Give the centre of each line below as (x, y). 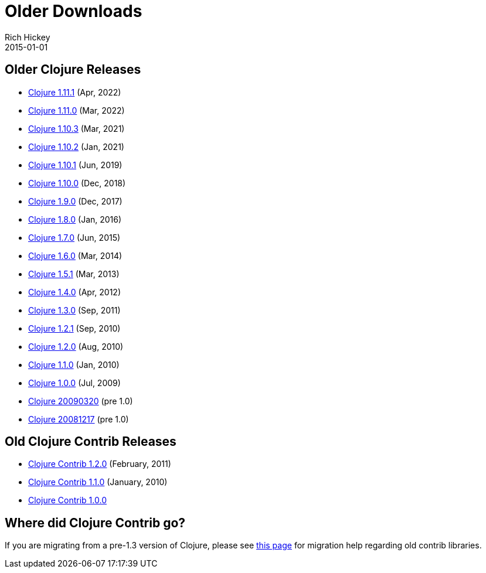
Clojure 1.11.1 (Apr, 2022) (75, 92)
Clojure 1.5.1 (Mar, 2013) (74, 274)
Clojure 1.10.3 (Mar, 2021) (77, 128)
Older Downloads (74, 11)
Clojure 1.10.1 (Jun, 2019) (75, 165)
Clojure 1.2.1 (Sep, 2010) (74, 328)
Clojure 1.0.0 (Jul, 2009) (74, 383)
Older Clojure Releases (73, 70)
